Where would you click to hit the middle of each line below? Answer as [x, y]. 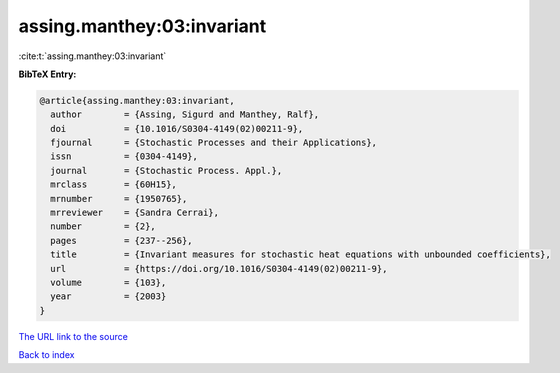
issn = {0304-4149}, [124, 156]
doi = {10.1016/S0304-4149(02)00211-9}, [177, 128]
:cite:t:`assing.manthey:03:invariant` [92, 56]
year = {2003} [108, 296]
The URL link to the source [73, 336]
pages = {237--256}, [122, 240]
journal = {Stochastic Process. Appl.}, [166, 170]
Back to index [46, 355]
